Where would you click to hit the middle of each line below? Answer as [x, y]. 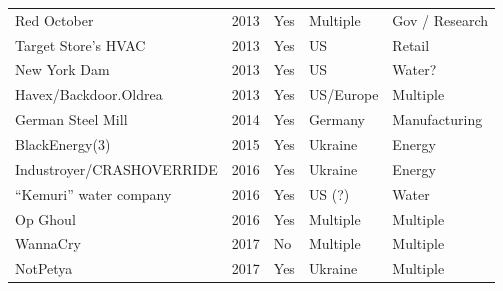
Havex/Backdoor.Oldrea [89, 94]
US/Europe [343, 94]
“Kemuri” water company [93, 193]
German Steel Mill [71, 119]
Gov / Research [440, 19]
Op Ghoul [45, 218]
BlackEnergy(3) [63, 143]
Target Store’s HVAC [80, 44]
